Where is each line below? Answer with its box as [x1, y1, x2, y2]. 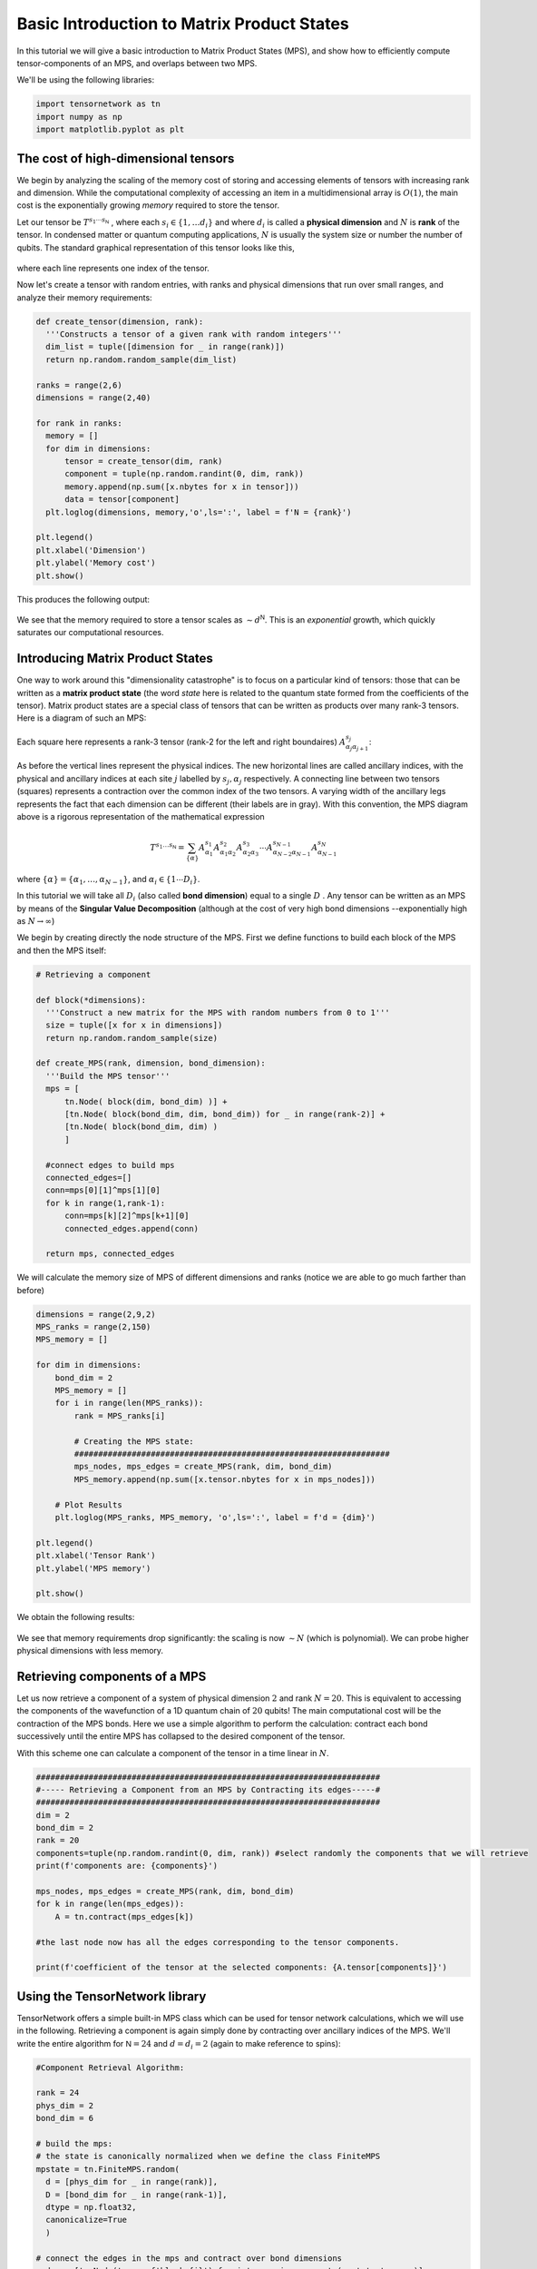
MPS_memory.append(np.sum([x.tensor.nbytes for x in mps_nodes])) [73, 1474, 376, 1484]
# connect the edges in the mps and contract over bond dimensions [35, 2253, 343, 2264]
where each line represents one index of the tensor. [16, 262, 210, 273]
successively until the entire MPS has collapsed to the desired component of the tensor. [16, 1731, 346, 1742]
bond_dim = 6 [35, 2113, 94, 2124]
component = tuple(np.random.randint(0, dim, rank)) [64, 468, 304, 479]
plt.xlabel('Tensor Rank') [35, 1550, 156, 1561]
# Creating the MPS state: [73, 1436, 194, 1447]
